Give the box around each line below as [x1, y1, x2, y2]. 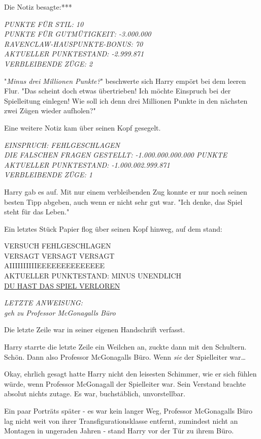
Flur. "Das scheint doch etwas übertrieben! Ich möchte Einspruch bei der [4, 85, 231, 96]
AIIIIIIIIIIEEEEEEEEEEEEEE [4, 260, 105, 271]
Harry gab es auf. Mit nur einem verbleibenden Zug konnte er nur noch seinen [4, 186, 247, 197]
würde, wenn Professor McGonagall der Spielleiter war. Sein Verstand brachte [4, 378, 246, 389]
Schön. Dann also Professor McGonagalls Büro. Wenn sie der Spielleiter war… [4, 351, 246, 362]
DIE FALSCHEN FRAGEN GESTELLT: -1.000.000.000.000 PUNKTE [4, 149, 227, 160]
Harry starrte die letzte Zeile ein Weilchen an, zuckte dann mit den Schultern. [4, 341, 247, 352]
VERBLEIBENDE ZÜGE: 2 [4, 58, 92, 69]
